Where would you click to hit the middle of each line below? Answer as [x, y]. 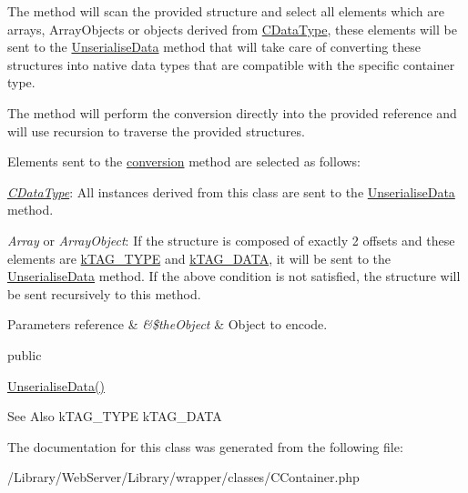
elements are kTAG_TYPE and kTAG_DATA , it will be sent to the [199, 258]
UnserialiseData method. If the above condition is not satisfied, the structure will [234, 276]
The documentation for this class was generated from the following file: [205, 446]
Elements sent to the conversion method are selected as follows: [184, 161]
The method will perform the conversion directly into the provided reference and [232, 112]
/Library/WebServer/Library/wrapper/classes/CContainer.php [183, 477]
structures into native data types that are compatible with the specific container [231, 64]
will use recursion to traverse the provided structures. [156, 131]
